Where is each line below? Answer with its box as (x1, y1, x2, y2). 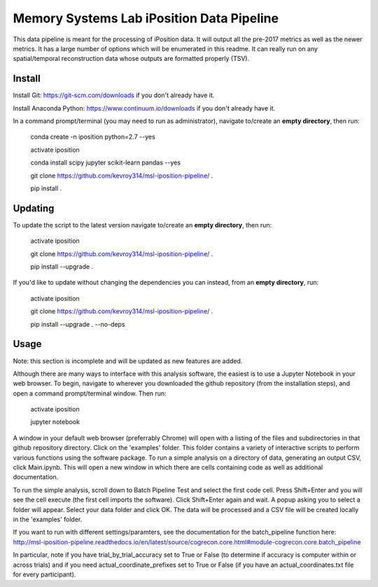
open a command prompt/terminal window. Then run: (13, 389, 167, 397)
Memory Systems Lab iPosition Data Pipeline (13, 10, 279, 26)
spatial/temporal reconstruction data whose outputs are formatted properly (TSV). (13, 55, 250, 63)
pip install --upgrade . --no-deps (30, 320, 125, 328)
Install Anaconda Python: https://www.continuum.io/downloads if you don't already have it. (13, 104, 276, 112)
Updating (13, 202, 55, 214)
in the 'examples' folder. (13, 515, 83, 523)
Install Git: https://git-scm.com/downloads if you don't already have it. (13, 91, 215, 99)
